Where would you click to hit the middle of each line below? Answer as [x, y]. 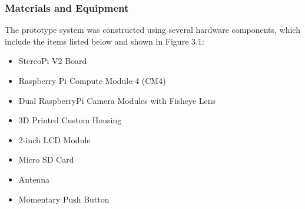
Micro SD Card [46, 159]
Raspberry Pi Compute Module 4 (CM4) [92, 80]
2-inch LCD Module [54, 139]
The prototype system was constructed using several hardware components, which [152, 30]
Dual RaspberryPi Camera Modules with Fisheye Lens [117, 100]
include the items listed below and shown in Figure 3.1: [105, 41]
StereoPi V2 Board [53, 61]
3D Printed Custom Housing [70, 120]
